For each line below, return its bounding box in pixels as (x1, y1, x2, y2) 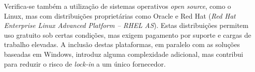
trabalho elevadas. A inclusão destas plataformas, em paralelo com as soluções (4, 39, 240, 49)
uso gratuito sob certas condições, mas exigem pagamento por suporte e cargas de (4, 29, 252, 40)
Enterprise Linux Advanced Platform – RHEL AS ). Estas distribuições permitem (4, 20, 249, 30)
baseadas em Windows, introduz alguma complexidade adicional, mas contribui (4, 48, 243, 59)
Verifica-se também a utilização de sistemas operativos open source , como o (4, 1, 231, 11)
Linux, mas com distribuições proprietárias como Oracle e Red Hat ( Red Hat (4, 10, 236, 21)
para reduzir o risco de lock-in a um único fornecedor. (4, 58, 166, 69)
